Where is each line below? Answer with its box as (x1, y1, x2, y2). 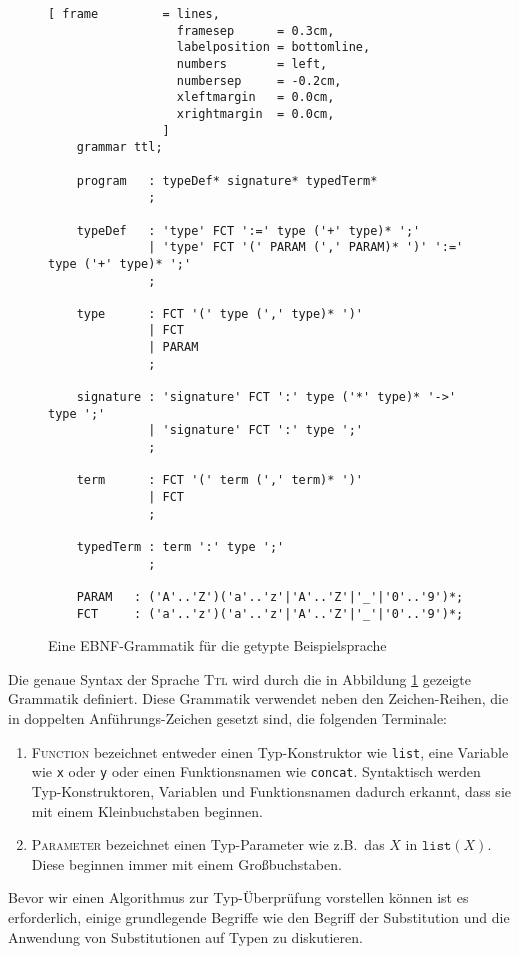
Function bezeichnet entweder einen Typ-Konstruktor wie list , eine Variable (31, 741, 509, 762)
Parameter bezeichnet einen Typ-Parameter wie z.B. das (31, 834, 385, 855)
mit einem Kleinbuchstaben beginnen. (31, 800, 263, 821)
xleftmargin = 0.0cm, (176, 90, 335, 105)
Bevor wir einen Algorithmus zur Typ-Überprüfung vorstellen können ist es (8, 887, 469, 908)
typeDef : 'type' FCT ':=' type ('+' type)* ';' (76, 223, 421, 238)
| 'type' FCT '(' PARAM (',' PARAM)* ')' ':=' (148, 240, 464, 255)
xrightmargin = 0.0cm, (176, 106, 335, 121)
